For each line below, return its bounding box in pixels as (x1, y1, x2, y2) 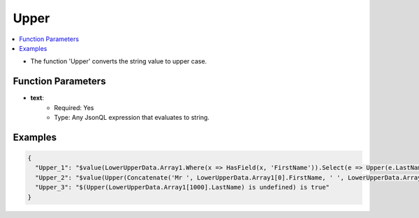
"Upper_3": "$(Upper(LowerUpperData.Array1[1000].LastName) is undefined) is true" (35, 183, 330, 192)
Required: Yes (54, 103, 94, 111)
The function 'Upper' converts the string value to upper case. (30, 57, 207, 65)
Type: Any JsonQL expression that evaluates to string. (54, 114, 209, 122)
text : (30, 94, 45, 102)
